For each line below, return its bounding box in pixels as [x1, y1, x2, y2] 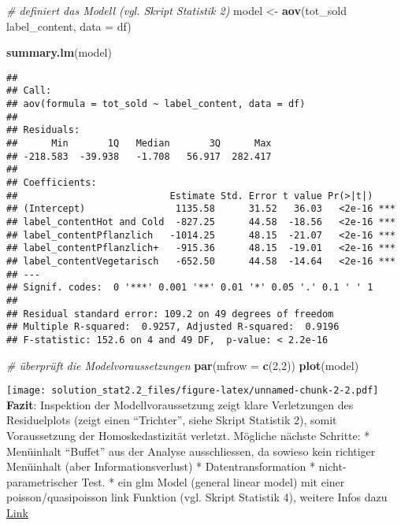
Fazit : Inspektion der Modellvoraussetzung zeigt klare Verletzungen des [6, 396, 354, 412]
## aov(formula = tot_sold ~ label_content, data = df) [6, 98, 306, 110]
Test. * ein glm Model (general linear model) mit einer [81, 473, 345, 490]
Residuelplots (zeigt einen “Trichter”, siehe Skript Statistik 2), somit [6, 412, 337, 428]
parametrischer [6, 473, 78, 490]
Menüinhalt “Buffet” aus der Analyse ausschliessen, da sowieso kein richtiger [6, 442, 376, 459]
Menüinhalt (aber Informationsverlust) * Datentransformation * [6, 458, 315, 475]
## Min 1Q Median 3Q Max [6, 138, 272, 150]
